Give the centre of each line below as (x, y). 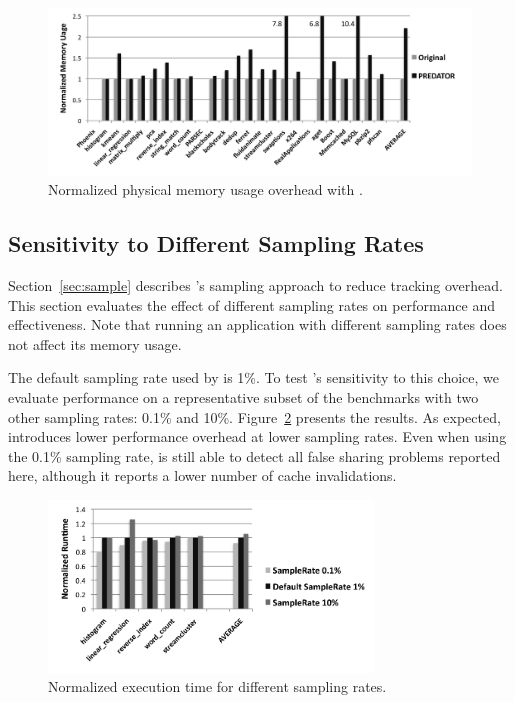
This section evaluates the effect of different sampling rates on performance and (251, 304)
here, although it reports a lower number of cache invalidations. (202, 475)
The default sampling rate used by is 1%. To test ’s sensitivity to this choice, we (253, 377)
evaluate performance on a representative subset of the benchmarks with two (243, 397)
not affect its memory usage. (95, 343)
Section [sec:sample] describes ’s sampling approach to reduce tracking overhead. (255, 285)
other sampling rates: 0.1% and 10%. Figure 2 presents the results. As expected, (254, 416)
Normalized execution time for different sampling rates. (217, 686)
